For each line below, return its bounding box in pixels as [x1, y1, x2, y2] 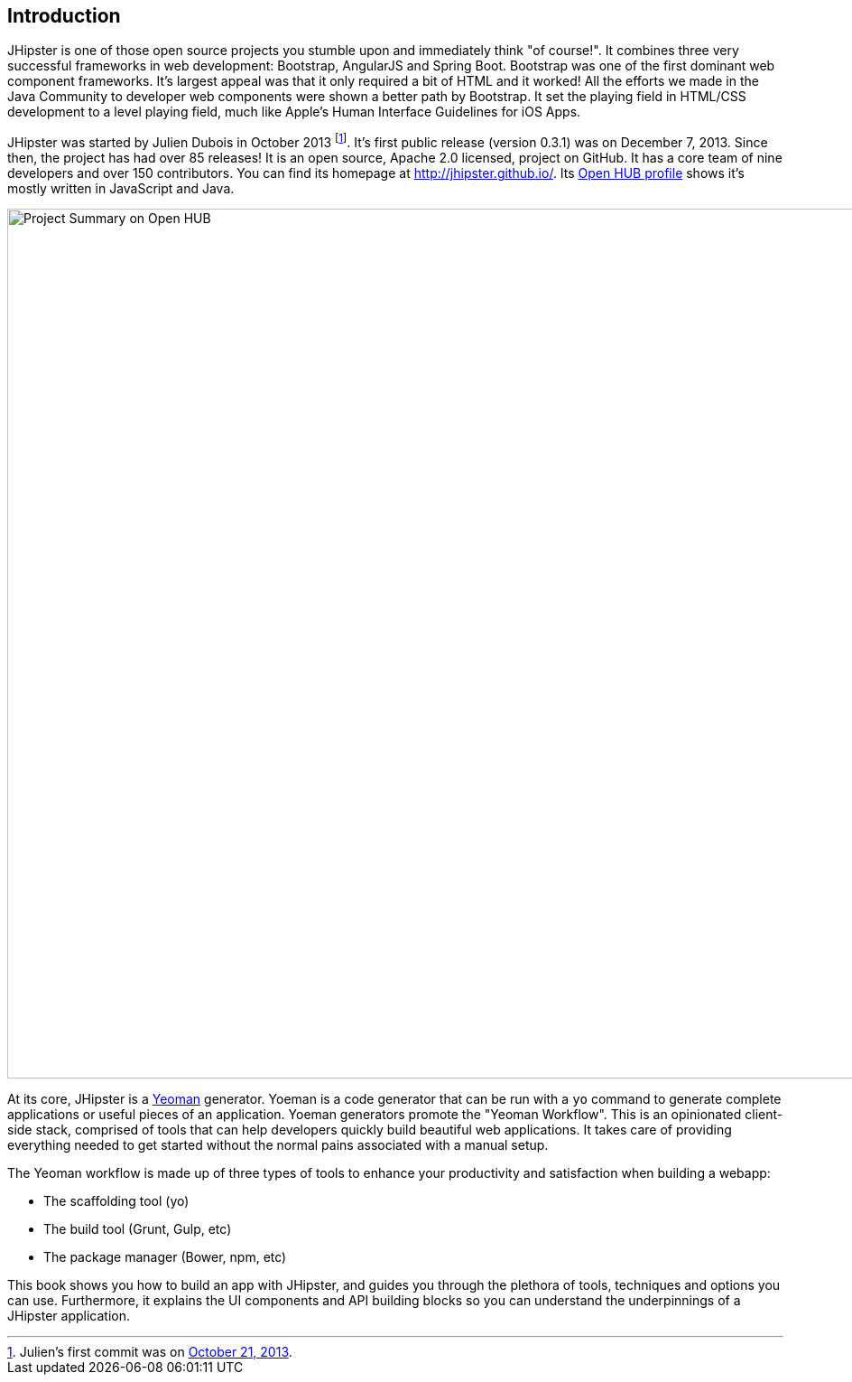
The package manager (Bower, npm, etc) [43, 1249, 287, 1265]
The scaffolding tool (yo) [43, 1193, 190, 1209]
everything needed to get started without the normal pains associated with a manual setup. [7, 1137, 549, 1153]
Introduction [7, 5, 121, 27]
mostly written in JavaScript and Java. [7, 181, 235, 197]
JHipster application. [7, 1308, 131, 1324]
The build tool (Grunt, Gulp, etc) [43, 1221, 232, 1237]
